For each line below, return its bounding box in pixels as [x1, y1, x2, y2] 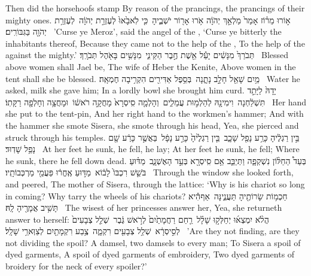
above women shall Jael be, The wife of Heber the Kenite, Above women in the [5, 60, 296, 72]
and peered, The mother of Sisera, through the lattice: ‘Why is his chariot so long [5, 177, 305, 190]
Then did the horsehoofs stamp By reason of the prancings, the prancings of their [5, 2, 305, 14]
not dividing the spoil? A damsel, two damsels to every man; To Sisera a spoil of [5, 236, 301, 248]
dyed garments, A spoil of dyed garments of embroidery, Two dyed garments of [5, 248, 295, 260]
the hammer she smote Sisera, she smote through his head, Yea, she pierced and [5, 119, 299, 131]
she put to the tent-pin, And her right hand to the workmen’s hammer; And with [5, 107, 304, 120]
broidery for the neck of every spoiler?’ [5, 260, 147, 272]
